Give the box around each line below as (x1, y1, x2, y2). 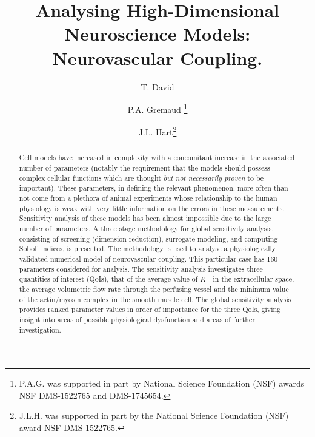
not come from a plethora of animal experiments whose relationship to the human (19, 193, 277, 203)
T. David (141, 80, 174, 93)
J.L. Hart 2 (138, 124, 177, 138)
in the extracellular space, (213, 274, 294, 284)
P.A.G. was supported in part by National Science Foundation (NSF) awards (19, 377, 305, 390)
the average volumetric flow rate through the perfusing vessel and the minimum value (19, 283, 289, 294)
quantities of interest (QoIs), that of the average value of (19, 274, 198, 284)
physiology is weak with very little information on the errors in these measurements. (19, 203, 285, 213)
